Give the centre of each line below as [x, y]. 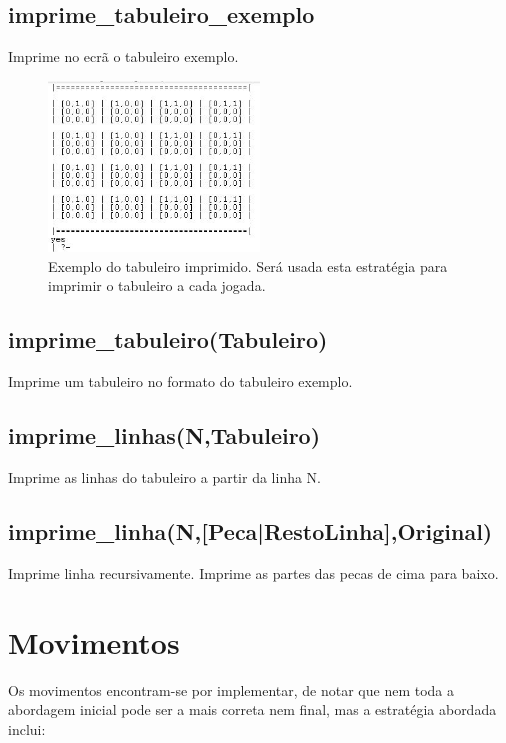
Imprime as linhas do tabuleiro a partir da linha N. [165, 477]
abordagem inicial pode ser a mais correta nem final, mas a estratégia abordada [252, 709]
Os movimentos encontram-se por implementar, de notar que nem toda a [231, 689]
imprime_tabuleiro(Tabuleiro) [168, 339]
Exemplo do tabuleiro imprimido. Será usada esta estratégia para [248, 265]
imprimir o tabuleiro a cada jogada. [157, 285]
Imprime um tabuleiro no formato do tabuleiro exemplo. [180, 381]
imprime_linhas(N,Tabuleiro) [164, 435]
